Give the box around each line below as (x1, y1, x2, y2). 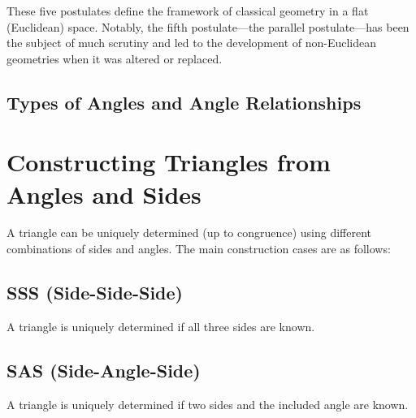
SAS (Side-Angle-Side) (6, 357, 201, 382)
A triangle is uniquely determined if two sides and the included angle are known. (6, 395, 409, 412)
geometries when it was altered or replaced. (6, 50, 223, 67)
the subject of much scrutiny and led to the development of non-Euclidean (6, 34, 377, 51)
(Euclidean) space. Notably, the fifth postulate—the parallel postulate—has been (6, 18, 409, 35)
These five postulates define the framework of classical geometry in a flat (6, 2, 369, 19)
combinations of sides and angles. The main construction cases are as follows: (6, 240, 391, 257)
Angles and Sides (6, 177, 201, 210)
